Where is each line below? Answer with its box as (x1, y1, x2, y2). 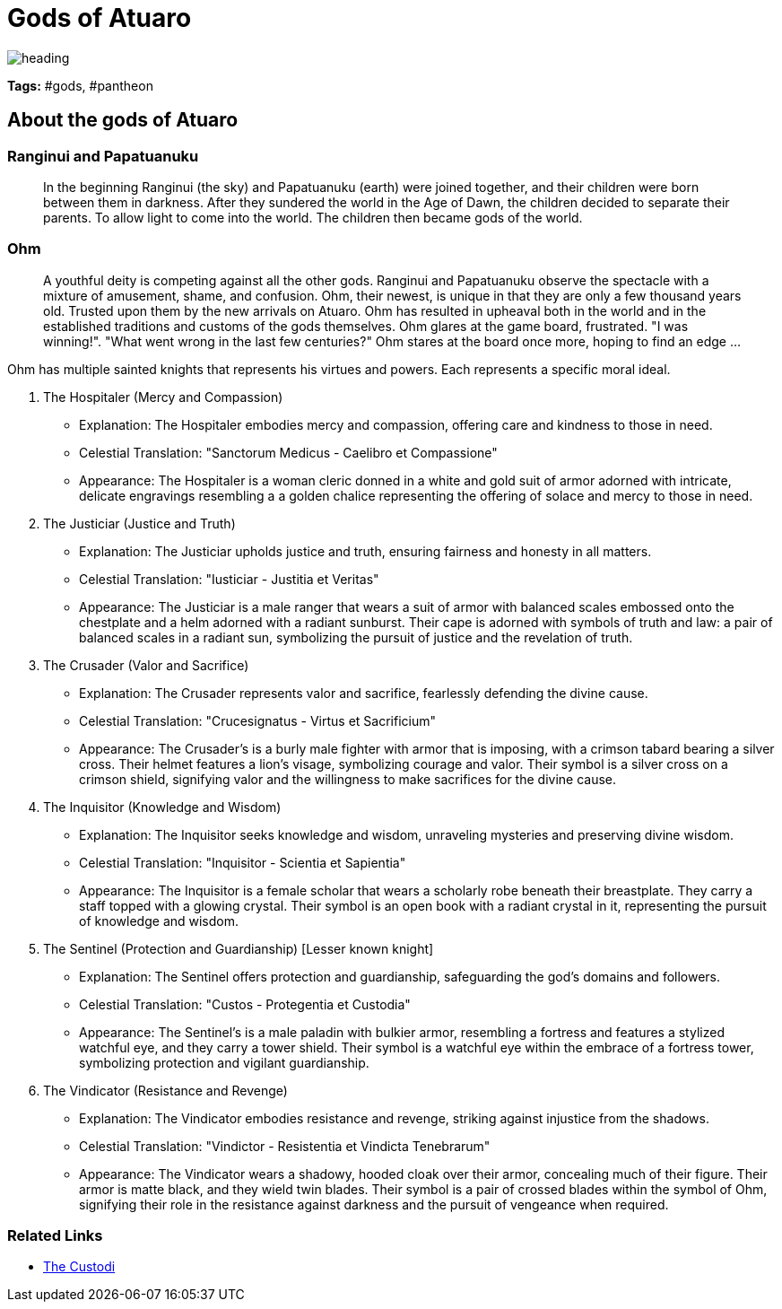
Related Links (7, 1226, 103, 1245)
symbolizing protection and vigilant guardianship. (79, 1054, 369, 1070)
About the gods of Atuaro (7, 109, 239, 132)
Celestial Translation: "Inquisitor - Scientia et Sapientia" (79, 854, 406, 870)
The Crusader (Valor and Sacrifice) (43, 657, 249, 673)
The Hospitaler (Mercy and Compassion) (43, 388, 283, 405)
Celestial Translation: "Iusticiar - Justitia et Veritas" (79, 571, 379, 587)
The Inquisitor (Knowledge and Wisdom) (43, 798, 282, 815)
